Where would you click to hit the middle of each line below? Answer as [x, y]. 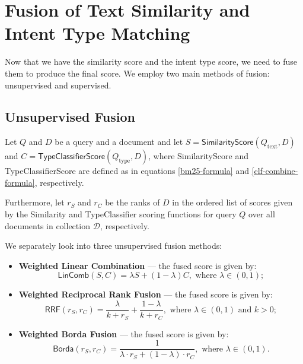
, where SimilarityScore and [198, 156]
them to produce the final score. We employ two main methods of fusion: [137, 73]
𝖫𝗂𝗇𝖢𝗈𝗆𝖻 [74, 276]
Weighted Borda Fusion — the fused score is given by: [124, 333]
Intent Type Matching [98, 33]
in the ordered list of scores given [232, 202]
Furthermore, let [35, 202]
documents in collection [47, 225]
